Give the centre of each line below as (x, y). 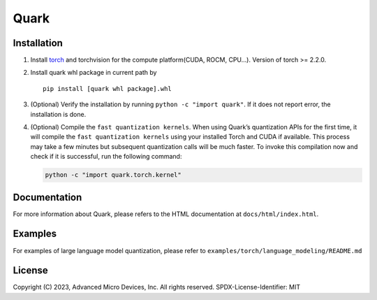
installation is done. (58, 114)
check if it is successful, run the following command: (106, 157)
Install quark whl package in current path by (94, 73)
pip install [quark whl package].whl (108, 88)
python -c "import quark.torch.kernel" (113, 175)
